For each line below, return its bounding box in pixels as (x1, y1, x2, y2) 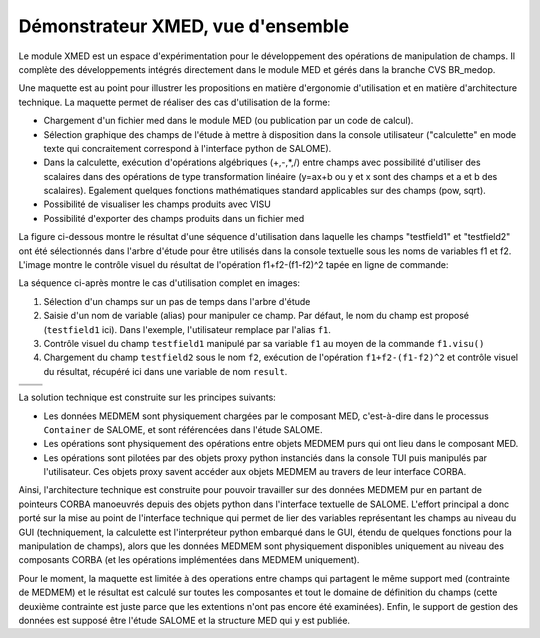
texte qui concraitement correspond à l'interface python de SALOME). (43, 142, 332, 154)
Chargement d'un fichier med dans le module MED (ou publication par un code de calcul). (43, 115, 414, 127)
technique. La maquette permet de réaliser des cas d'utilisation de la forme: (18, 96, 331, 108)
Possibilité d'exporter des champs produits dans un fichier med (43, 212, 305, 224)
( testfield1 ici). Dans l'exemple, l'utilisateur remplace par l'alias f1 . (43, 323, 332, 335)
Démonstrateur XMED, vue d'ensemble (18, 15, 350, 37)
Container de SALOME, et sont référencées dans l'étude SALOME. (43, 423, 323, 435)
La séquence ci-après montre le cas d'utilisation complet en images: (18, 277, 300, 289)
